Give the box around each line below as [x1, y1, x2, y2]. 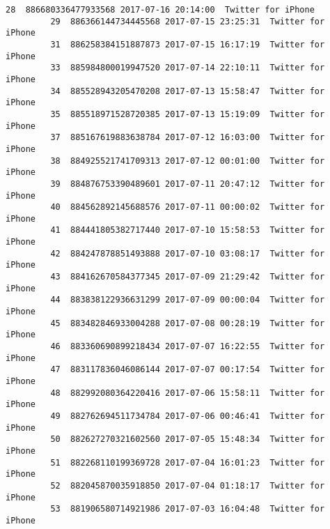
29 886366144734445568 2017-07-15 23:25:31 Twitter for [50, 16, 325, 26]
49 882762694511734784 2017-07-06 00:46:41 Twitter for [50, 411, 325, 421]
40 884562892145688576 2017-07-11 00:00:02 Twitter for [50, 202, 325, 213]
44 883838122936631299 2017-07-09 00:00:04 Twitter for [50, 295, 325, 305]
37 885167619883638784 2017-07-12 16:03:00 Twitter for [50, 132, 325, 143]
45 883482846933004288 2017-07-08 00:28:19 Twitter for [50, 318, 325, 328]
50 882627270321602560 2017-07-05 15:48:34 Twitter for [50, 434, 325, 445]
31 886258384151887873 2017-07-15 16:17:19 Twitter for [50, 39, 325, 49]
